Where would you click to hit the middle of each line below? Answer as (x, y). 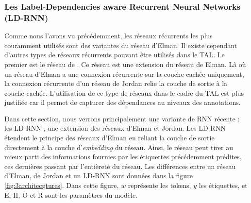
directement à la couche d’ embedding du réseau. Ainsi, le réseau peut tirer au (119, 147)
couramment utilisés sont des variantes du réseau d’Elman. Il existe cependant (121, 45)
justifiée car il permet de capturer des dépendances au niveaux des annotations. (123, 102)
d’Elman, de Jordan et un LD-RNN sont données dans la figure (99, 176)
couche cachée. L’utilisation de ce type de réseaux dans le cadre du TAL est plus (124, 93)
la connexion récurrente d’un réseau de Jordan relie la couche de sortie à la (116, 83)
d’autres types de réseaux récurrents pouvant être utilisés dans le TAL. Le (115, 55)
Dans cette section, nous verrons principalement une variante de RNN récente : (122, 118)
